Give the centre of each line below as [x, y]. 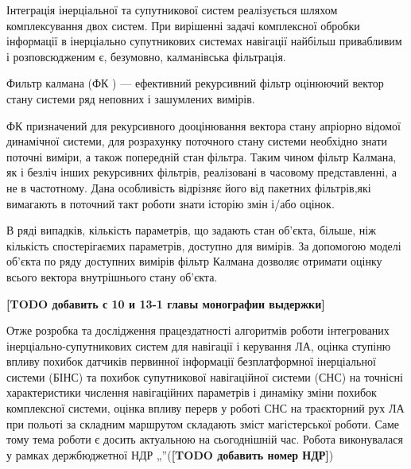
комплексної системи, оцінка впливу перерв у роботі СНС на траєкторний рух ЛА [205, 408]
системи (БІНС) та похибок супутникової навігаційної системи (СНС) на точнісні [205, 376]
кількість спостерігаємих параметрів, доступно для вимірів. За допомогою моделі [204, 245]
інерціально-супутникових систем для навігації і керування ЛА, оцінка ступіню [199, 345]
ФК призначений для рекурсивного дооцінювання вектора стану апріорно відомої [204, 125]
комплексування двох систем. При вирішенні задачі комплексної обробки [183, 25]
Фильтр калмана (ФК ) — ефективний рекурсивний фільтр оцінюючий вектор [195, 83]
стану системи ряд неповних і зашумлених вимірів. [131, 98]
